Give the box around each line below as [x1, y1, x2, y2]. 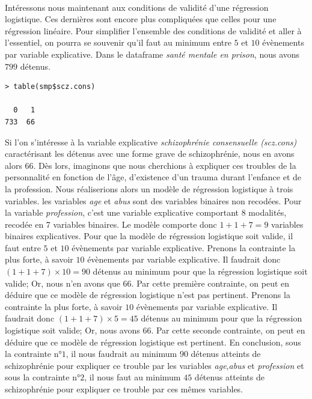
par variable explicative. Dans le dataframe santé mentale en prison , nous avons [5, 47, 300, 60]
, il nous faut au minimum [84, 371, 181, 383]
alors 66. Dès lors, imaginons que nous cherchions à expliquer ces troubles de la [5, 159, 296, 171]
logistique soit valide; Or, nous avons [5, 324, 140, 337]
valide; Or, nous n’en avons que [5, 276, 120, 289]
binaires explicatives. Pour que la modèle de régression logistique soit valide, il [5, 230, 293, 242]
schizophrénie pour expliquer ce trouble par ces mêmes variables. [5, 383, 243, 395]
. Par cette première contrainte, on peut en [131, 276, 290, 289]
